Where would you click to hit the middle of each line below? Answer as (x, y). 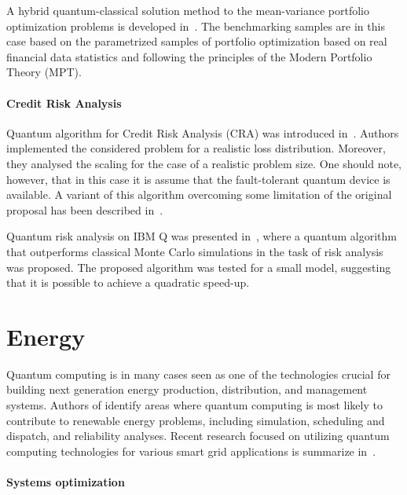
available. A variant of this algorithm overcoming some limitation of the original (199, 194)
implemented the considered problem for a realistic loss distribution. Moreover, (196, 148)
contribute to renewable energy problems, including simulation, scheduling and (196, 420)
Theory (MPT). (44, 72)
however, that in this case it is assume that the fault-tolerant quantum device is (198, 179)
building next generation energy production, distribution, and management (187, 389)
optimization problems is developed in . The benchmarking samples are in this (196, 26)
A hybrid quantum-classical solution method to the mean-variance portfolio (188, 10)
